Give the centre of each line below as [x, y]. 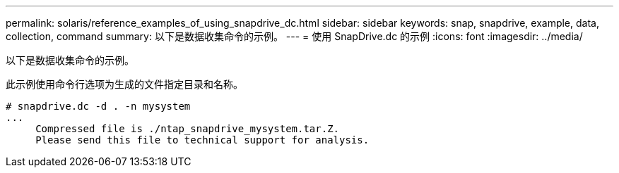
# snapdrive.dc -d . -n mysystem [98, 106]
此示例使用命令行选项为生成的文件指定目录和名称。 [124, 84]
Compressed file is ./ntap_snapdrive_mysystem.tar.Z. [188, 129]
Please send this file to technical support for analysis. [202, 140]
